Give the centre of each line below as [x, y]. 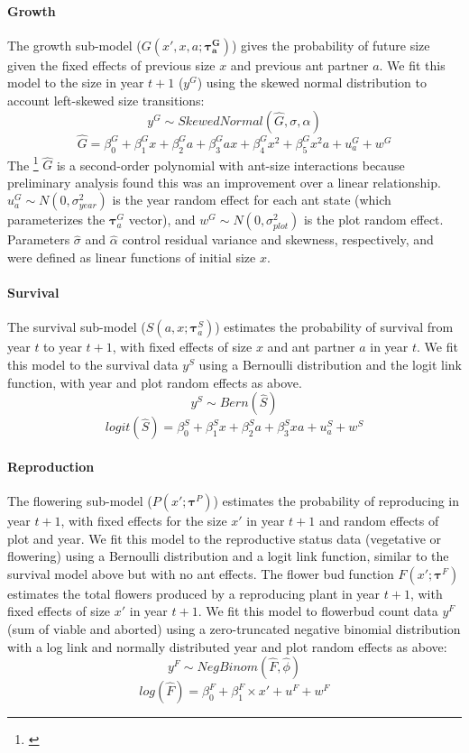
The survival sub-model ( [77, 327]
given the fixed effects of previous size [111, 64]
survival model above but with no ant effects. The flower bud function [201, 573]
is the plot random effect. [373, 220]
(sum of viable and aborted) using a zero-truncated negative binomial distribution [234, 628]
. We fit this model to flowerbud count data [318, 611]
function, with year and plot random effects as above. [155, 382]
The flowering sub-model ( [80, 500]
